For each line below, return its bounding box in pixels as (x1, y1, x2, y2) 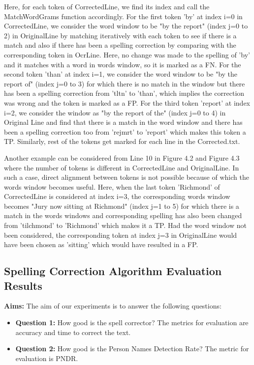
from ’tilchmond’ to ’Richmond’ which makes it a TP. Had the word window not (4, 220, 247, 230)
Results (4, 278, 42, 293)
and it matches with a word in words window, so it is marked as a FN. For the (4, 59, 241, 69)
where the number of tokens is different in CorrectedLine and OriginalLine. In (4, 162, 239, 172)
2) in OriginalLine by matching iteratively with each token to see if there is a (4, 30, 237, 40)
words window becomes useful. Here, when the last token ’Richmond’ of (4, 181, 220, 192)
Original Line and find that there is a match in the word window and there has (4, 117, 243, 127)
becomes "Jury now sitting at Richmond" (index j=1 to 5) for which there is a (4, 200, 239, 211)
